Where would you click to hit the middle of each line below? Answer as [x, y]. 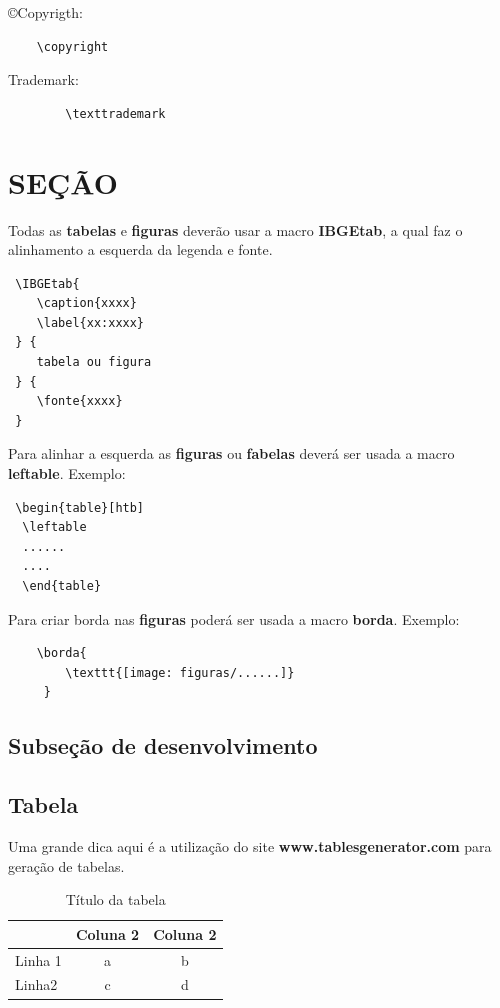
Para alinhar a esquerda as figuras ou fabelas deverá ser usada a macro [231, 453]
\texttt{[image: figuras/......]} [180, 672]
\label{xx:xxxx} [90, 322]
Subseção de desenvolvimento [163, 745]
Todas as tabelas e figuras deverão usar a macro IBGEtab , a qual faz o [235, 229]
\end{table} [62, 586]
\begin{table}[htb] [80, 507]
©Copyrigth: [45, 12]
